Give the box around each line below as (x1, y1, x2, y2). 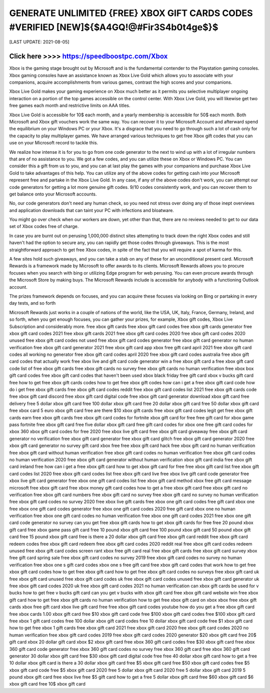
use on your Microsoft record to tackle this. (9, 140, 98, 146)
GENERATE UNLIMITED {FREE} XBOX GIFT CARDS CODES (9, 8, 253, 19)
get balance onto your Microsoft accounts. (9, 191, 97, 197)
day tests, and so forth (9, 300, 56, 306)
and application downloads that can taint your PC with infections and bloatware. (9, 207, 174, 213)
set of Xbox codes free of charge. (9, 223, 79, 229)
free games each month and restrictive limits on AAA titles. (9, 103, 130, 109)
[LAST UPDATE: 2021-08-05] (9, 39, 69, 45)
